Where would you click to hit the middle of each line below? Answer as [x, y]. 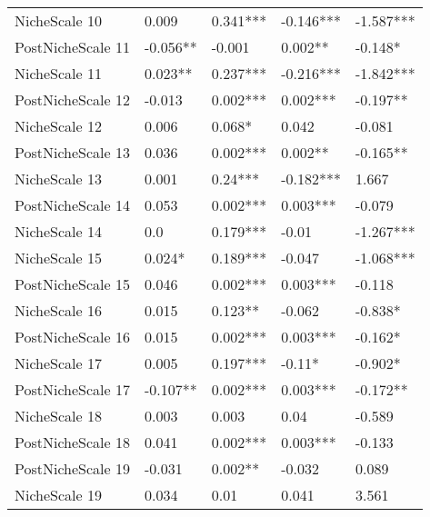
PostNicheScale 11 [72, 47]
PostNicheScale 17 [72, 389]
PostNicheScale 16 [72, 337]
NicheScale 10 [58, 20]
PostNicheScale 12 [72, 99]
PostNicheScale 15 [72, 284]
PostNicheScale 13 [72, 152]
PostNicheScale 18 [72, 442]
